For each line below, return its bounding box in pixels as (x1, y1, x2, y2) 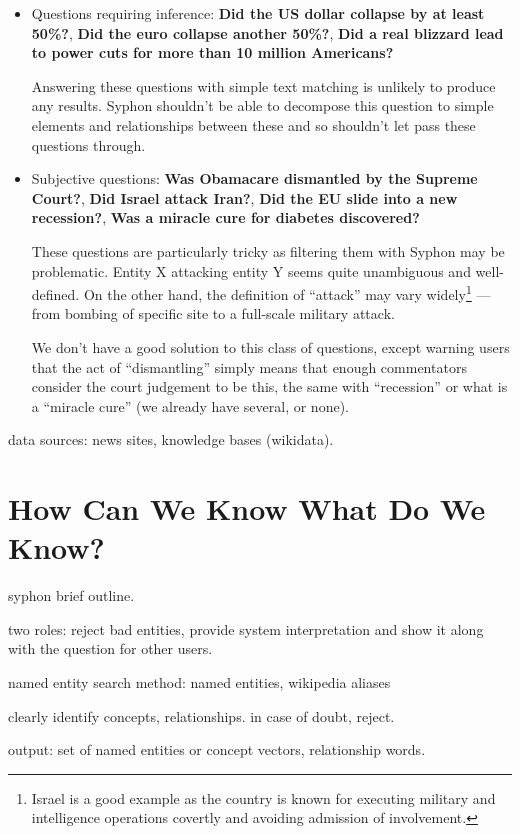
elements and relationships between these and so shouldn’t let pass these (31, 114, 476, 135)
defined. (31, 283, 80, 304)
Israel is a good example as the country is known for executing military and (31, 787, 496, 808)
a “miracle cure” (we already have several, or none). (31, 395, 349, 416)
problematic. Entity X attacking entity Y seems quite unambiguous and (31, 260, 471, 281)
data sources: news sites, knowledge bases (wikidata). (8, 429, 334, 450)
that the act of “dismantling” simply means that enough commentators (31, 356, 467, 377)
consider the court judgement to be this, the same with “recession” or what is (31, 376, 508, 397)
